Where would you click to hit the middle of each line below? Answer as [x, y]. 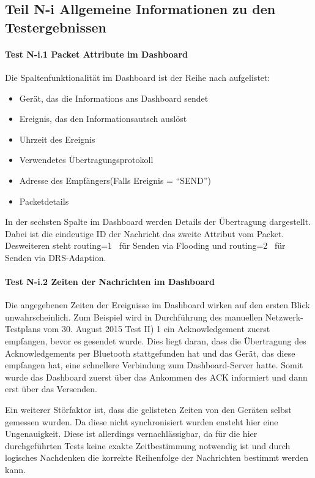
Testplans [23, 329]
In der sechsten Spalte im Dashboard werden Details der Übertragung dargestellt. [158, 222]
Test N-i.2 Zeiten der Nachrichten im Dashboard [110, 282]
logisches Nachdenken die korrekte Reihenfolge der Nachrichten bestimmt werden [157, 457]
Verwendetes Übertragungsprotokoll [86, 160]
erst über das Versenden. [51, 389]
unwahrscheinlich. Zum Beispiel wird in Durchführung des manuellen [134, 317]
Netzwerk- [284, 317]
